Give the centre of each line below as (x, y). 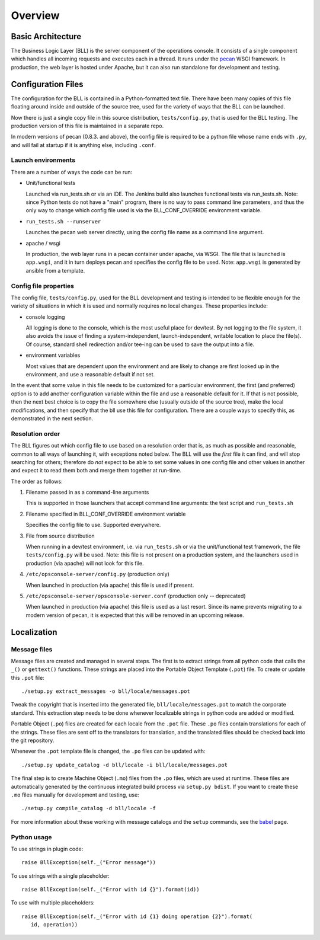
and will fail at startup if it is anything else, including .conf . (84, 145)
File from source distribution (60, 536)
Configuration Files (47, 84)
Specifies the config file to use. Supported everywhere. (93, 525)
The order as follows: (37, 481)
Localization (34, 632)
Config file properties (42, 286)
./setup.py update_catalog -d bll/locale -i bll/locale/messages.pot (125, 765)
